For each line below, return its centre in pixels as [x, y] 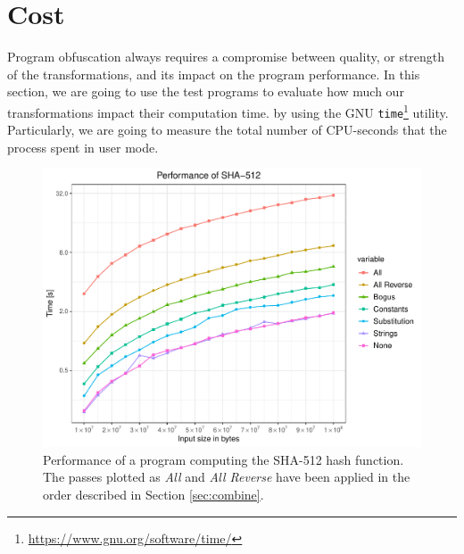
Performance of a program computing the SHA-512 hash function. [224, 459]
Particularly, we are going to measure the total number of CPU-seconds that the [227, 130]
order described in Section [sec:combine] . [153, 494]
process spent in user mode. [83, 147]
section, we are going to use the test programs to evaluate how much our [206, 91]
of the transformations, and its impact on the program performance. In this [214, 74]
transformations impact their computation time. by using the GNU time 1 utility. [228, 111]
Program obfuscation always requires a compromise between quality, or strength [226, 57]
